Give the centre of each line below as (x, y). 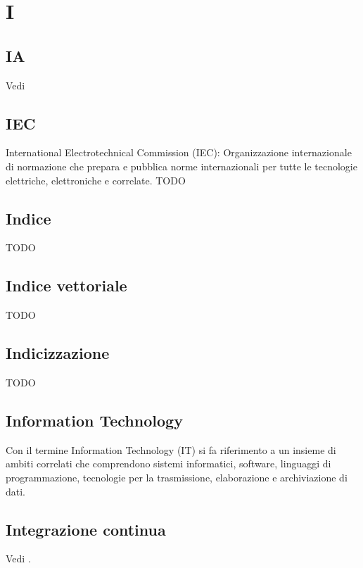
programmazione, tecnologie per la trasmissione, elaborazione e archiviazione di (177, 477)
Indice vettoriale (66, 285)
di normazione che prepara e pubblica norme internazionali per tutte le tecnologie (181, 166)
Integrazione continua (86, 529)
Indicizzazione (58, 353)
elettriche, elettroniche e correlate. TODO (96, 180)
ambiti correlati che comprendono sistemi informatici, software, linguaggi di (168, 463)
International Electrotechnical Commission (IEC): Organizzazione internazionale (179, 152)
